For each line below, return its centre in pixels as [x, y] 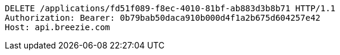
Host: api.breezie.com [58, 27]
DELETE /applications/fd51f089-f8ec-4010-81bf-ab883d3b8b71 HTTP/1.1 [170, 8]
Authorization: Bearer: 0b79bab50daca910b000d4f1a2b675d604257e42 [163, 18]
